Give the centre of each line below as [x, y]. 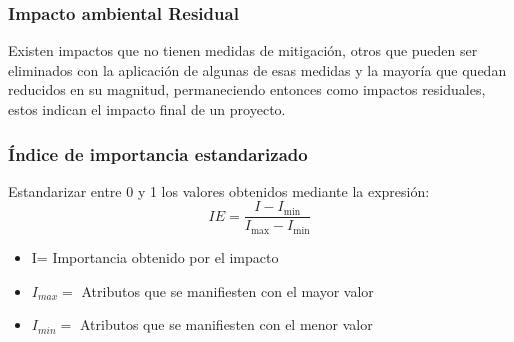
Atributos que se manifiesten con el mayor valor [227, 290]
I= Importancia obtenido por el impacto [155, 256]
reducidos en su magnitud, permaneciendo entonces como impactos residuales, [247, 89]
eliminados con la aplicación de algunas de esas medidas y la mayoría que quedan [257, 69]
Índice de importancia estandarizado [158, 153]
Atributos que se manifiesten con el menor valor [226, 324]
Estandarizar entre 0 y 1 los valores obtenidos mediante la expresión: [219, 190]
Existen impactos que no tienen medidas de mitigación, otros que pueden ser [243, 50]
